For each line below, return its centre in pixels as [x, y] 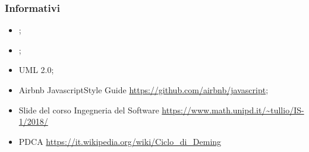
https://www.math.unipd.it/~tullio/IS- [233, 110]
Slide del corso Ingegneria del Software [89, 110]
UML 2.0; [36, 70]
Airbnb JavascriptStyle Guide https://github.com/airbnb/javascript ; [144, 90]
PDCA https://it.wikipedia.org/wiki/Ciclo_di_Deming [120, 141]
